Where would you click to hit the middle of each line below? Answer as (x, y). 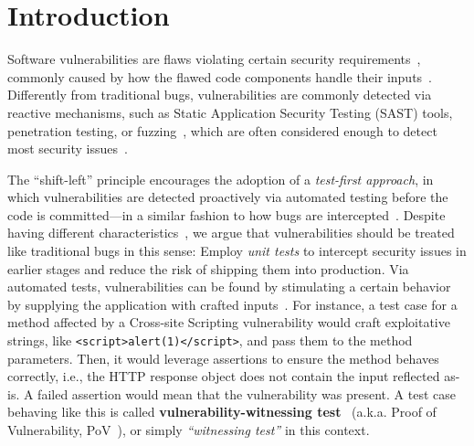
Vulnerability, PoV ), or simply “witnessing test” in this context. (189, 430)
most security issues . (68, 149)
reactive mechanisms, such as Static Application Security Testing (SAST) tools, (230, 112)
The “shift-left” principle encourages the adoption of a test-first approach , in (221, 179)
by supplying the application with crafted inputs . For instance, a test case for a (232, 304)
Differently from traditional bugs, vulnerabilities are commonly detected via (220, 95)
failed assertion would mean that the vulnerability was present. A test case (247, 393)
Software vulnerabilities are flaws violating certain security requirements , (214, 59)
